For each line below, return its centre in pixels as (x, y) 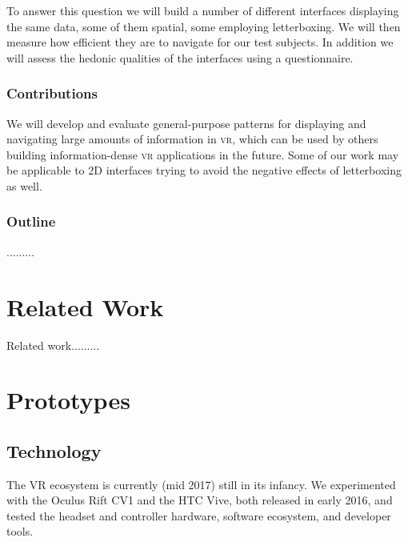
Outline (31, 221)
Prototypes (68, 400)
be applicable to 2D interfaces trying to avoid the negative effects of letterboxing (204, 170)
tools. (20, 531)
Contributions (52, 93)
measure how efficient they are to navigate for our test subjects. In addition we (200, 42)
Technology (54, 450)
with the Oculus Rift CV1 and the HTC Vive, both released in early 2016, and (200, 500)
